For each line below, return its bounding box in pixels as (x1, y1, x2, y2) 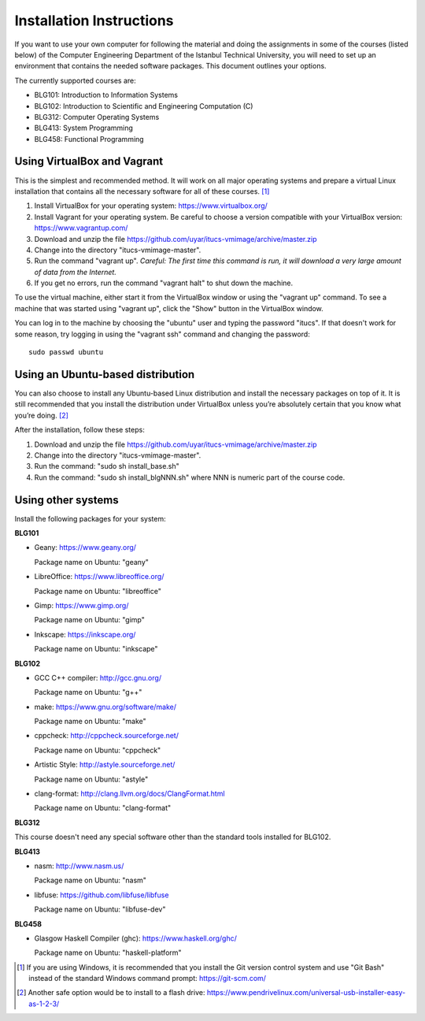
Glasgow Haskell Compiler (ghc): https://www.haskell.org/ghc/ (34, 934, 238, 943)
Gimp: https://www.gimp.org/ (34, 600, 129, 610)
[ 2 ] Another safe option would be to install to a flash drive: (17, 988, 205, 997)
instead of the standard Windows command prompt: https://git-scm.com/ (28, 974, 267, 983)
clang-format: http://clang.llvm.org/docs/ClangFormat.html (34, 789, 225, 799)
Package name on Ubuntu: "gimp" (34, 615, 145, 625)
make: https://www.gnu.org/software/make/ (34, 702, 177, 711)
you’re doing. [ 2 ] (14, 410, 68, 420)
